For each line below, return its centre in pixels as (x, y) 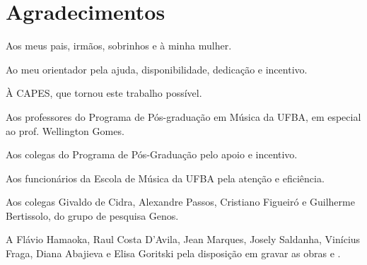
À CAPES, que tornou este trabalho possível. (104, 93)
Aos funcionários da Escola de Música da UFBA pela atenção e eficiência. (165, 178)
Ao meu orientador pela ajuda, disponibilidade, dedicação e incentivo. (157, 69)
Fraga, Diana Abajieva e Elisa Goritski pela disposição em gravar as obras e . (173, 253)
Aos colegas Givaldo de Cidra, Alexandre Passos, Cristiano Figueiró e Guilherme (180, 202)
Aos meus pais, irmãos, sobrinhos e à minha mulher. (119, 46)
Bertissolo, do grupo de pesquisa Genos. (92, 215)
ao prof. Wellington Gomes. (65, 130)
